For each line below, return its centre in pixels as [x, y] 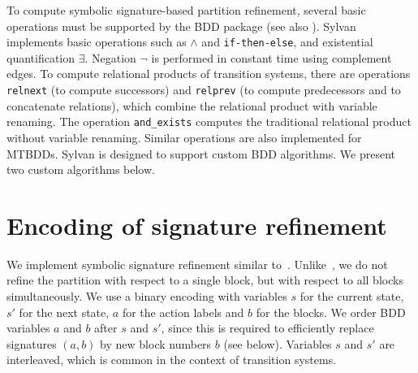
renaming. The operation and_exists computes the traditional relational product [209, 121]
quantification [41, 57]
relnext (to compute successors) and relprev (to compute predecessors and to [204, 90]
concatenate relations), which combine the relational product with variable [192, 105]
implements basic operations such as [97, 42]
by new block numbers [156, 343]
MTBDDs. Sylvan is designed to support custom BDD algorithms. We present [201, 153]
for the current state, [352, 296]
